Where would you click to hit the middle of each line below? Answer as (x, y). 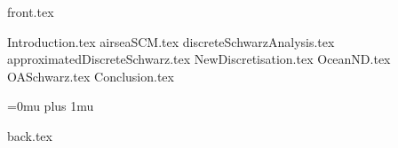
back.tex (30, 135)
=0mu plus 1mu (51, 106)
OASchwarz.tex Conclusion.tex (91, 76)
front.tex (31, 12)
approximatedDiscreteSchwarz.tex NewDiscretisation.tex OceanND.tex (199, 59)
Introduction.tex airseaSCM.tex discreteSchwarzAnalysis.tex (171, 41)
